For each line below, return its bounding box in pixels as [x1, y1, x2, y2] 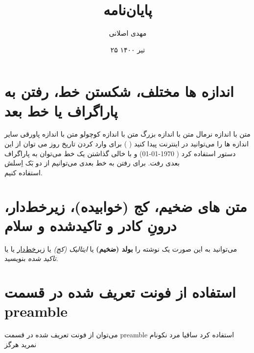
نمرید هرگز [4, 339, 37, 349]
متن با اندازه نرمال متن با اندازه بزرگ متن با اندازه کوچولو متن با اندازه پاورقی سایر [4, 129, 251, 139]
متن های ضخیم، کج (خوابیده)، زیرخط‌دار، [4, 196, 247, 216]
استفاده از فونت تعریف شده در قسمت [4, 282, 236, 302]
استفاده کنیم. [4, 167, 43, 177]
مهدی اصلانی [109, 28, 147, 38]
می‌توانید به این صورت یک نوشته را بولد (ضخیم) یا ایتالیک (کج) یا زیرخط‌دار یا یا [4, 243, 237, 254]
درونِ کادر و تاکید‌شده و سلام [4, 215, 177, 235]
